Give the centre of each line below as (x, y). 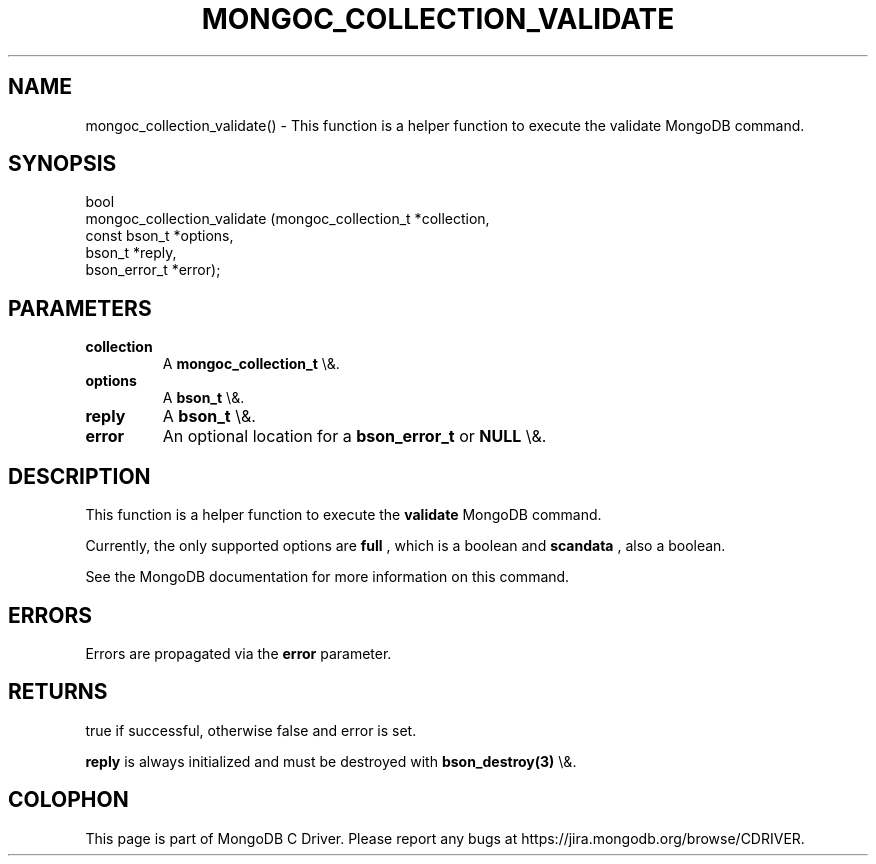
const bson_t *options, (159, 236)
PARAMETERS (80, 308)
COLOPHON (68, 800)
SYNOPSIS (62, 164)
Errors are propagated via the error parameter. (238, 653)
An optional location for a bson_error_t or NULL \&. (354, 436)
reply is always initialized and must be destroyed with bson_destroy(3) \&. (331, 761)
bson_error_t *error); (153, 270)
